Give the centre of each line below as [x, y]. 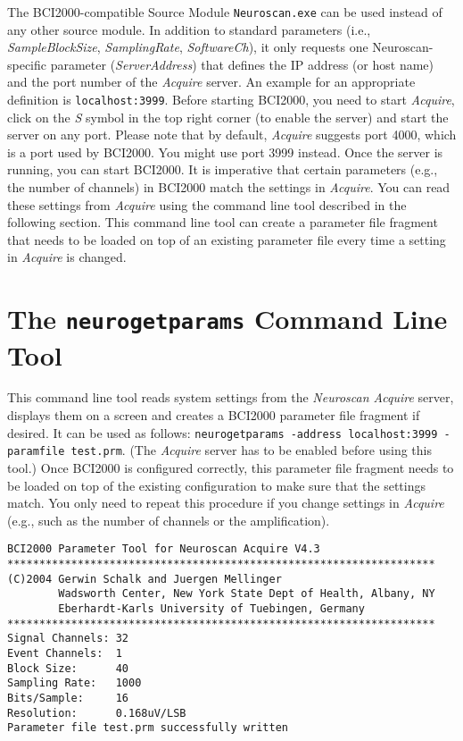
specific [27, 64]
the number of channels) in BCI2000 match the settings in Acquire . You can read [229, 187]
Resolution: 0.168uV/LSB [97, 713]
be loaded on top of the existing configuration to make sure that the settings [216, 485]
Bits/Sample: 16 [68, 698]
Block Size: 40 [68, 668]
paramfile [36, 452]
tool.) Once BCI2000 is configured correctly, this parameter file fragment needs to [231, 467]
